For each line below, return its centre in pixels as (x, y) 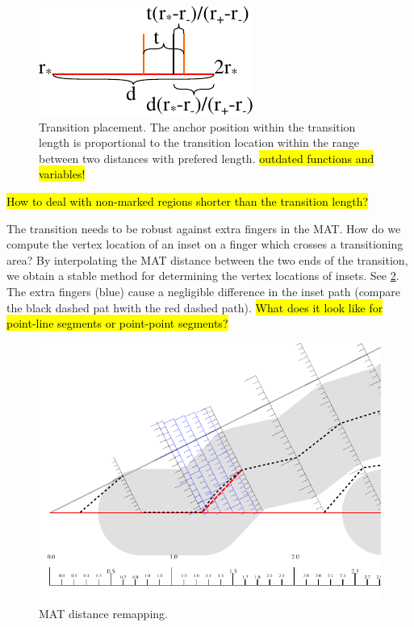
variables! (62, 174)
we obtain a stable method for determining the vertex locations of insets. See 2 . (203, 276)
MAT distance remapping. (103, 614)
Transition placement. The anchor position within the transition (197, 126)
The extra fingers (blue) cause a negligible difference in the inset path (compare (204, 291)
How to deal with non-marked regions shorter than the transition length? (188, 201)
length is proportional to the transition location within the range (199, 142)
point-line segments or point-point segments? (117, 323)
